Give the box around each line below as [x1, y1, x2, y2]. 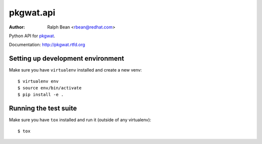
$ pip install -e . [17, 92, 64, 98]
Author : [9, 24, 25, 30]
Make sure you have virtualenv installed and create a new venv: [9, 67, 142, 73]
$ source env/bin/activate [17, 85, 82, 91]
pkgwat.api [9, 7, 56, 18]
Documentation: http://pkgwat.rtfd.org [9, 42, 85, 48]
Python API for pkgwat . [9, 33, 55, 39]
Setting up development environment [9, 55, 124, 63]
